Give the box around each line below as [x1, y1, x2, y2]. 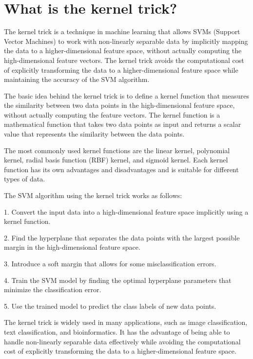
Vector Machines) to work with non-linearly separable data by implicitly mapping [4, 36, 248, 46]
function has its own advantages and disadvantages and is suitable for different [4, 164, 239, 174]
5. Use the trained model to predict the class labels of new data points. [4, 300, 216, 311]
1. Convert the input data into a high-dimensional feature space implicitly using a [4, 206, 249, 217]
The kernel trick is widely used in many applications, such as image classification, [4, 317, 248, 327]
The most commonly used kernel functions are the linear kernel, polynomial [4, 145, 230, 155]
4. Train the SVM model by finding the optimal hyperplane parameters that [4, 275, 232, 285]
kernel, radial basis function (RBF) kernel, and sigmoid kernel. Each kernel [4, 155, 228, 165]
